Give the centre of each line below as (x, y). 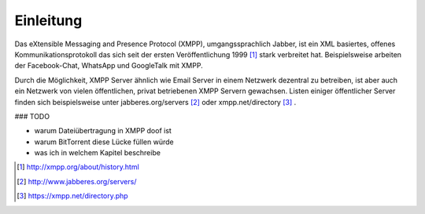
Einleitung (48, 20)
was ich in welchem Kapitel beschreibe (98, 153)
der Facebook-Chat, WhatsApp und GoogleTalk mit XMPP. (109, 66)
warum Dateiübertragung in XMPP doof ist (103, 131)
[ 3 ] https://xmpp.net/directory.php (73, 196)
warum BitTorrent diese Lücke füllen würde (104, 142)
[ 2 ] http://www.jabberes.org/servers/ (77, 181)
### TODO (32, 116)
